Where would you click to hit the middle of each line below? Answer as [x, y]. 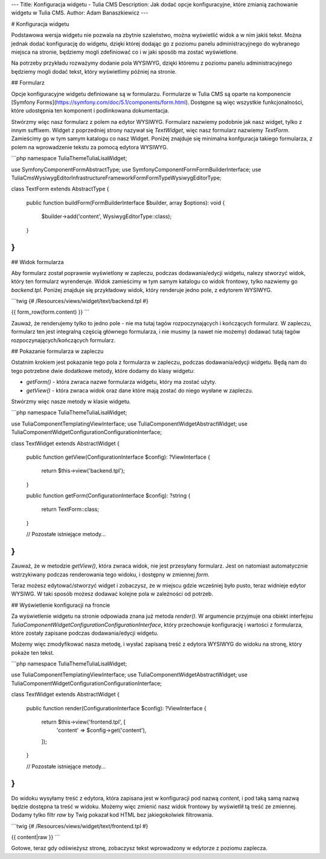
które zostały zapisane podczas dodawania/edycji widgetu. [85, 633]
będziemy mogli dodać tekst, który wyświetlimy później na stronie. [94, 71]
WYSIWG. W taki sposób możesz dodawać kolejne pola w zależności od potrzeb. [112, 594]
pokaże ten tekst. [33, 652]
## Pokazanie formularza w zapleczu [57, 351]
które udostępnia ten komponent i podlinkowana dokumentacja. [90, 111]
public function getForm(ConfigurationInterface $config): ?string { [108, 496]
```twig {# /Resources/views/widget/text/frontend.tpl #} [80, 826]
